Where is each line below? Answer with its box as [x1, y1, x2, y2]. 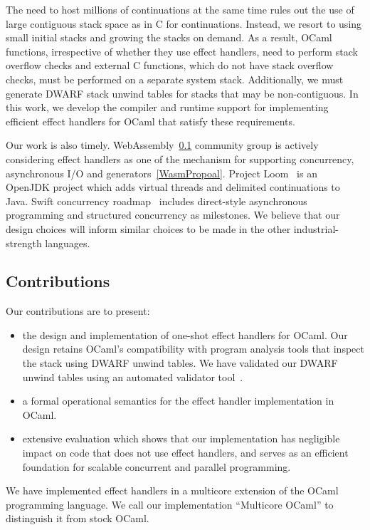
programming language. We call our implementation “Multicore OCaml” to [6, 497, 334, 511]
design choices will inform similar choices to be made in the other [6, 221, 291, 236]
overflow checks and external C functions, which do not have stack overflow [6, 58, 334, 73]
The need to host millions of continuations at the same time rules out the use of [6, 2, 354, 16]
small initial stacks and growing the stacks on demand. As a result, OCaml [6, 30, 332, 45]
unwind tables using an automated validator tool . [22, 369, 243, 384]
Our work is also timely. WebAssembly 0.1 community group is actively [6, 137, 319, 152]
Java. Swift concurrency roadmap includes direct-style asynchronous [6, 193, 307, 208]
